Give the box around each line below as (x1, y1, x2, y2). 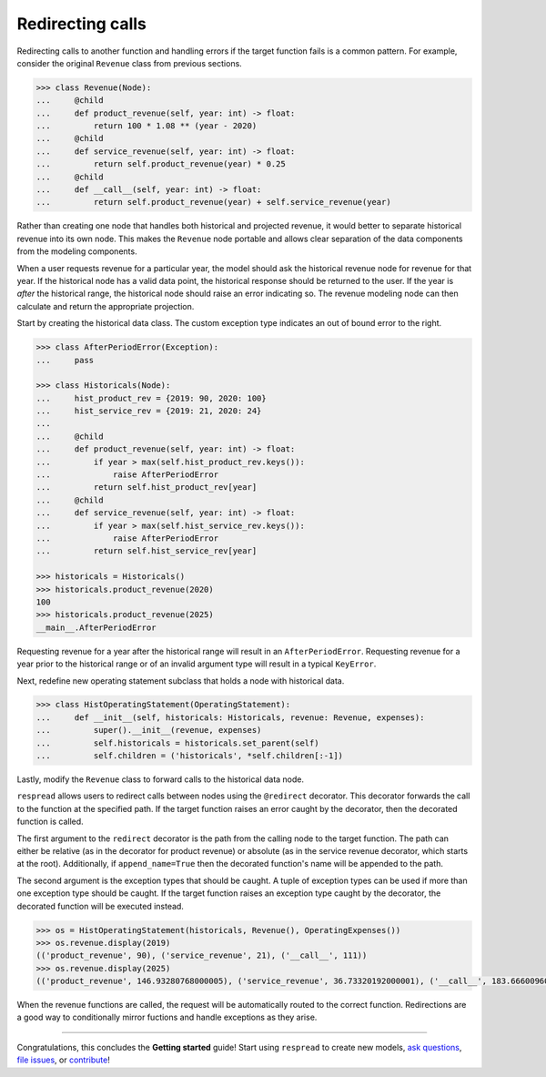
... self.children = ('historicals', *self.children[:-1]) (35, 751, 344, 761)
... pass (35, 355, 95, 365)
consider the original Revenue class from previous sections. (16, 57, 243, 68)
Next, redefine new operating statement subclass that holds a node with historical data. (16, 675, 345, 686)
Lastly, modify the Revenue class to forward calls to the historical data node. (16, 774, 305, 785)
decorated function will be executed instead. (16, 900, 184, 911)
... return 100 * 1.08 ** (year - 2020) (35, 121, 258, 131)
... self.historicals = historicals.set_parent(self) (35, 737, 319, 748)
